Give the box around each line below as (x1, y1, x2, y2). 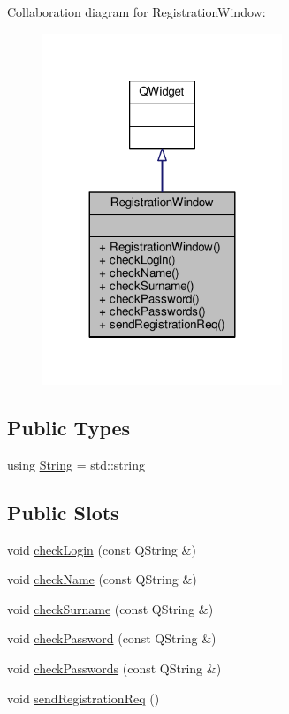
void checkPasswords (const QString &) (7, 658, 222, 677)
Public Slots (7, 498, 119, 526)
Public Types (7, 413, 131, 441)
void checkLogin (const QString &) (7, 540, 196, 558)
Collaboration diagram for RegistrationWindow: (7, 3, 266, 20)
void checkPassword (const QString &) (7, 629, 217, 648)
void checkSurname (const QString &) (7, 599, 214, 618)
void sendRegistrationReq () (7, 688, 160, 707)
